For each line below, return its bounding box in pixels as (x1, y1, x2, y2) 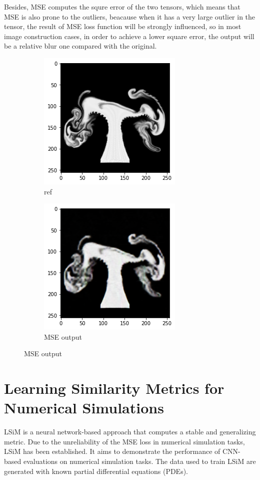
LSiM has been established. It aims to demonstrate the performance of (4, 446, 220, 456)
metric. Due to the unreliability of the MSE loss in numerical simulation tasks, (4, 436, 245, 446)
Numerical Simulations (4, 397, 164, 418)
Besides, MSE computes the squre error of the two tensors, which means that (4, 2, 240, 12)
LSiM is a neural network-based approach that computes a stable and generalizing (4, 426, 256, 437)
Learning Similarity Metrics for (4, 378, 224, 398)
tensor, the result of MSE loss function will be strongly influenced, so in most (4, 21, 241, 32)
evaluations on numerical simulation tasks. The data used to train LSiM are (23, 456, 256, 466)
